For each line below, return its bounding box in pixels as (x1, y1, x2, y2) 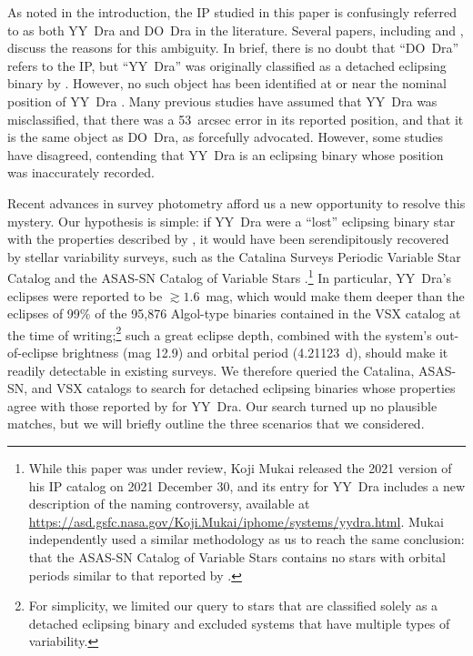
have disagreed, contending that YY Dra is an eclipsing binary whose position (7, 145, 444, 164)
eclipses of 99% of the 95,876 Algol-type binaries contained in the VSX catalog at (7, 304, 461, 323)
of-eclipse (7, 343, 58, 361)
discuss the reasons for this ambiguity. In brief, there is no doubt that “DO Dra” (7, 38, 459, 57)
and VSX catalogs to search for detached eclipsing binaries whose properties (31, 378, 456, 398)
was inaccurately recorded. (7, 163, 155, 182)
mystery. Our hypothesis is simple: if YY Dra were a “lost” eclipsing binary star (7, 211, 456, 230)
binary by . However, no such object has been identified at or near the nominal (7, 74, 447, 93)
